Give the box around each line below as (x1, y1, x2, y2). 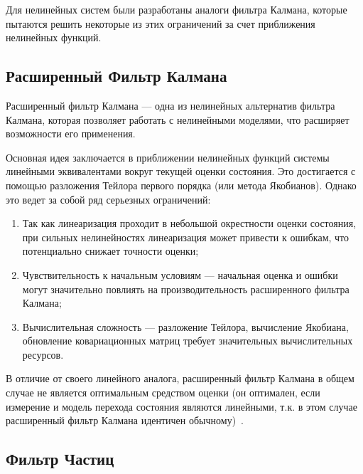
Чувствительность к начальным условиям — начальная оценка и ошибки (22, 267, 338, 282)
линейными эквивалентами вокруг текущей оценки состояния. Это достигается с (6, 164, 356, 179)
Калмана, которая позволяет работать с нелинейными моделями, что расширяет (6, 112, 350, 127)
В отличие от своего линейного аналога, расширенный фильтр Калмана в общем (6, 371, 354, 386)
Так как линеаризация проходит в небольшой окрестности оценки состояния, (22, 216, 357, 231)
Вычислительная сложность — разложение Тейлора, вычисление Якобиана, (22, 319, 349, 334)
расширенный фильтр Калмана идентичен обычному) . (6, 413, 244, 428)
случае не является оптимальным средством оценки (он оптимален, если (6, 385, 320, 400)
